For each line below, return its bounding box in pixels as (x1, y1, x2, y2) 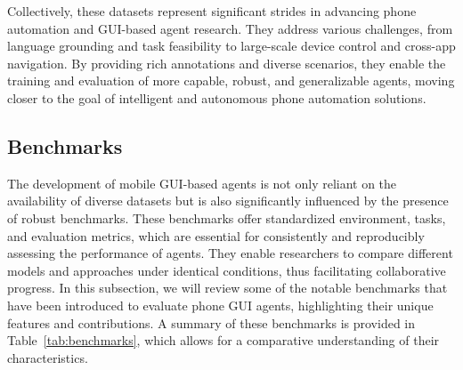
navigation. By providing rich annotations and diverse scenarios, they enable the (7, 53, 446, 72)
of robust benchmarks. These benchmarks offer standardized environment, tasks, (7, 208, 446, 227)
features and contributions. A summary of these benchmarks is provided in (7, 313, 416, 332)
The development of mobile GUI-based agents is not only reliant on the (7, 173, 397, 192)
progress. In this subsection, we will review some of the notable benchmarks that (7, 278, 448, 297)
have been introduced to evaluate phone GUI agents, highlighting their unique (7, 295, 434, 314)
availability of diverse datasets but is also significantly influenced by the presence (7, 191, 449, 210)
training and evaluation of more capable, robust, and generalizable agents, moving (7, 71, 455, 90)
